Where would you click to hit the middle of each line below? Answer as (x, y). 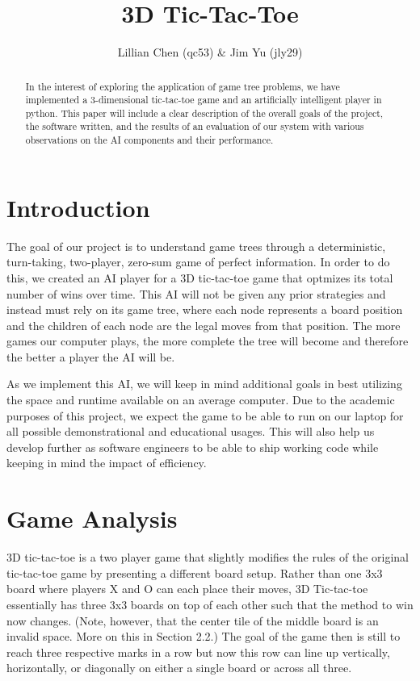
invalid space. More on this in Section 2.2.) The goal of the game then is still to (204, 636)
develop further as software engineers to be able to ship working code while (193, 447)
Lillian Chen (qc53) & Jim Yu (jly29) (210, 52)
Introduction (78, 207)
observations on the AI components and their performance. (149, 140)
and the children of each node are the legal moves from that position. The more (204, 325)
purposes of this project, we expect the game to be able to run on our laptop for (205, 415)
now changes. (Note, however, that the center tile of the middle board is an (193, 620)
